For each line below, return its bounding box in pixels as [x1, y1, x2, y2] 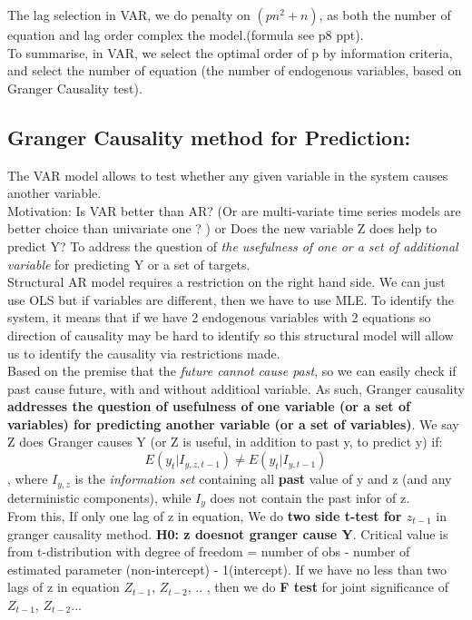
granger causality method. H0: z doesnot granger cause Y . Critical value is [7, 524, 448, 543]
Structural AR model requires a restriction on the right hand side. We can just [7, 272, 446, 291]
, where [7, 469, 48, 488]
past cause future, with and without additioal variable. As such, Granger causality [7, 379, 465, 398]
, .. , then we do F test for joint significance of [187, 577, 448, 596]
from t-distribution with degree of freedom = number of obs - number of [7, 542, 410, 561]
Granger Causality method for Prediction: [7, 123, 411, 151]
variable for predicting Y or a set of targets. [7, 254, 251, 273]
